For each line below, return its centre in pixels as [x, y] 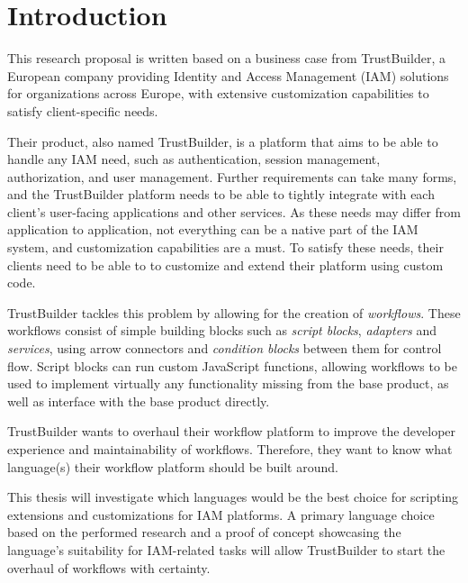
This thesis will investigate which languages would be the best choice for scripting [233, 497]
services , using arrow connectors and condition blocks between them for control [225, 348]
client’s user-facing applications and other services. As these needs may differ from [234, 211]
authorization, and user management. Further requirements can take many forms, [232, 176]
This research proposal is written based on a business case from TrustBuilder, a [226, 58]
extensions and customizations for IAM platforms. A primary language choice [221, 514]
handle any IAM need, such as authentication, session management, [194, 159]
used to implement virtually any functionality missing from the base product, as [228, 383]
